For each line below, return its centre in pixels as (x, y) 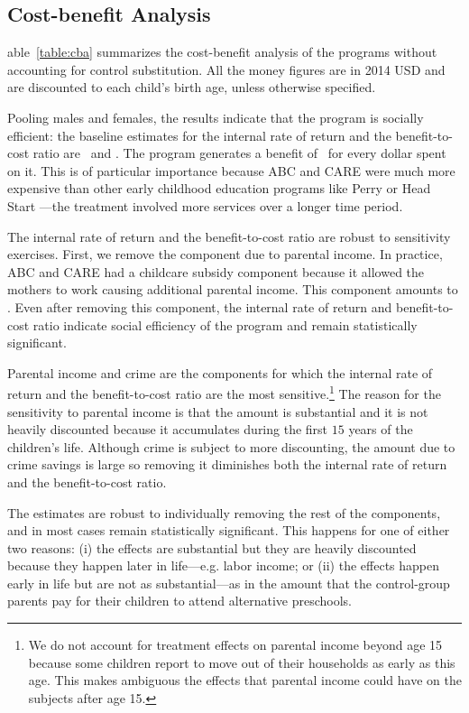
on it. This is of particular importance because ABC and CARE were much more (231, 170)
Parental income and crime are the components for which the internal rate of (220, 372)
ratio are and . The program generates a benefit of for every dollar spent (239, 153)
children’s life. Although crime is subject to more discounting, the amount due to (231, 446)
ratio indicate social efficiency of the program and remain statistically (225, 324)
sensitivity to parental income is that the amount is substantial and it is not (218, 411)
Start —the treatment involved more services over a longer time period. (205, 205)
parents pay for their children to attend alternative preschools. (179, 601)
